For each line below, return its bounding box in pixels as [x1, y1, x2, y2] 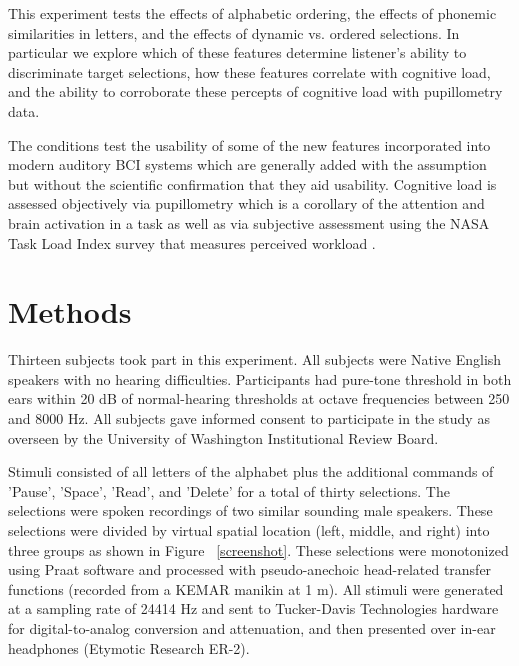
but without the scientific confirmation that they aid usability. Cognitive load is [8, 173, 497, 194]
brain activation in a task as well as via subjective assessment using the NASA [8, 212, 490, 233]
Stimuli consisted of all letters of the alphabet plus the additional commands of [8, 461, 494, 482]
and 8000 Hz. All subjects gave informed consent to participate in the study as [8, 408, 490, 429]
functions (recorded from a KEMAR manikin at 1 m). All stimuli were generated [8, 578, 504, 599]
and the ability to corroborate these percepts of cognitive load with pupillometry [8, 81, 503, 102]
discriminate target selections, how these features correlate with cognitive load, [8, 61, 491, 82]
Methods [8, 291, 132, 332]
